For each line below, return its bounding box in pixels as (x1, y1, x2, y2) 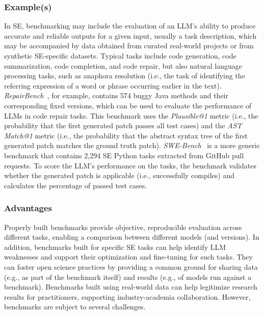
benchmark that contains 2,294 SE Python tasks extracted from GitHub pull (4, 150, 244, 160)
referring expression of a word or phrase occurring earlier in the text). (4, 80, 222, 91)
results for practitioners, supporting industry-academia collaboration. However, (4, 291, 251, 302)
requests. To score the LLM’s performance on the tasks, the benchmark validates (4, 160, 256, 170)
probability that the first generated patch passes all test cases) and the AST (4, 120, 242, 131)
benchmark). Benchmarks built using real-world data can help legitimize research (4, 281, 257, 292)
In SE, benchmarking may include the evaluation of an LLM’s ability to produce (4, 20, 256, 31)
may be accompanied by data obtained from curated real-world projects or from (4, 40, 254, 51)
